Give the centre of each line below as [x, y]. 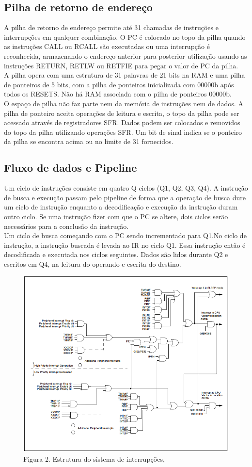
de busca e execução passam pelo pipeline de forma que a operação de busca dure [125, 197]
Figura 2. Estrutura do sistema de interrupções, [94, 459]
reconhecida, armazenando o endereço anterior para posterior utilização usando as [126, 56]
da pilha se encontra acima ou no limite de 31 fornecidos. [89, 141]
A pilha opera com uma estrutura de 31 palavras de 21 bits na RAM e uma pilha [125, 75]
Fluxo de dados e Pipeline [71, 168]
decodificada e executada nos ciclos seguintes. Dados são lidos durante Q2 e [116, 254]
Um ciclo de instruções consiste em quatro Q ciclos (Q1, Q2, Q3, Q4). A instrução [126, 188]
